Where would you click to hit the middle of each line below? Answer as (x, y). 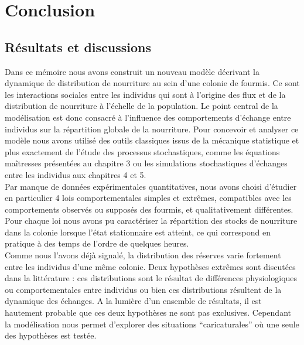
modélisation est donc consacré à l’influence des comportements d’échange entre (148, 117)
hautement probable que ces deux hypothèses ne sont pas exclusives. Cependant (148, 312)
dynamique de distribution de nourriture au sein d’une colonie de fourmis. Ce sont (152, 83)
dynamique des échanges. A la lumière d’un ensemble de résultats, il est (133, 301)
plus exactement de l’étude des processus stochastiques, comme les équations (142, 151)
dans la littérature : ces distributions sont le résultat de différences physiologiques (151, 278)
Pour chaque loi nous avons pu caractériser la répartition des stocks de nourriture (151, 221)
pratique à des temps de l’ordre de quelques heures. (97, 243)
